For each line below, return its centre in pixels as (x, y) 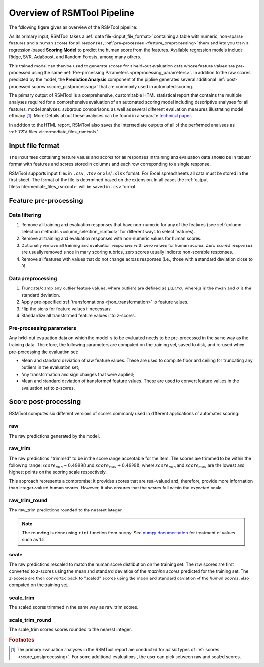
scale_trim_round (30, 620)
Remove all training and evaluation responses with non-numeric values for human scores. (111, 238)
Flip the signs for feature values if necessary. (67, 309)
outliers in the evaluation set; (50, 367)
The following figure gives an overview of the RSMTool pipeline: (73, 27)
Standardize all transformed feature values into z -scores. (79, 315)
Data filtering (25, 215)
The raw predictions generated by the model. (55, 436)
